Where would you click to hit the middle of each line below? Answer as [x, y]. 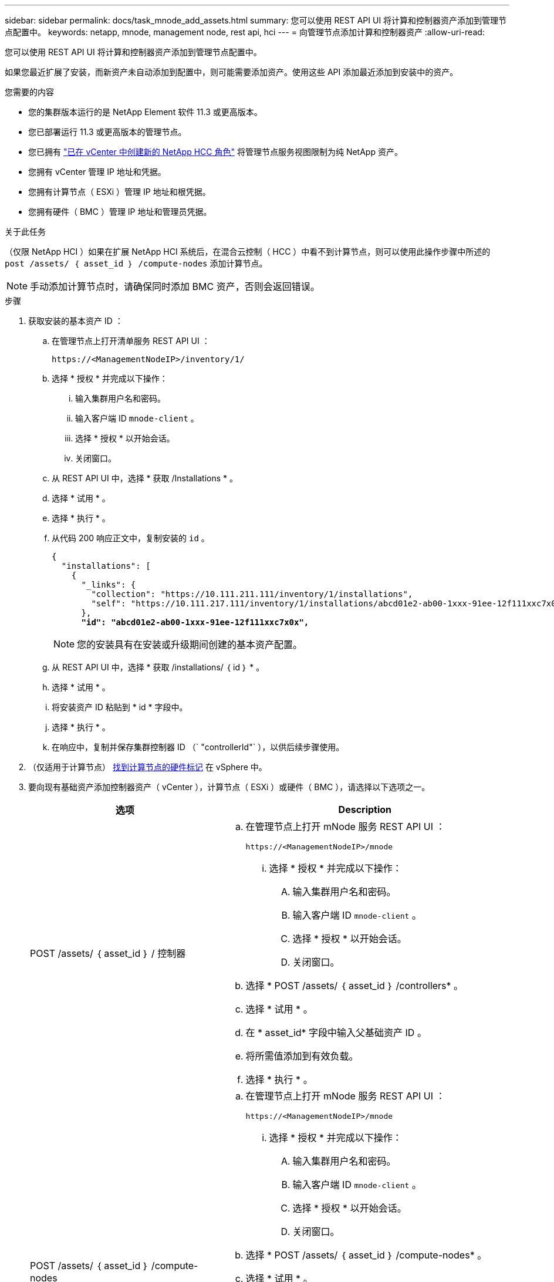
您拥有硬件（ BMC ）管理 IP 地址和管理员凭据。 [120, 212]
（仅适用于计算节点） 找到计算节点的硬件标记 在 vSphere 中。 [148, 767]
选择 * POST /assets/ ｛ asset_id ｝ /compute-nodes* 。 [366, 1255]
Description [365, 809]
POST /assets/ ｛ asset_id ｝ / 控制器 [108, 953]
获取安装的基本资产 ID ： [76, 321]
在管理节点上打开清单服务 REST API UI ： [131, 341]
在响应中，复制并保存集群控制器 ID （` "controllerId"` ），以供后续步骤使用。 [198, 747]
